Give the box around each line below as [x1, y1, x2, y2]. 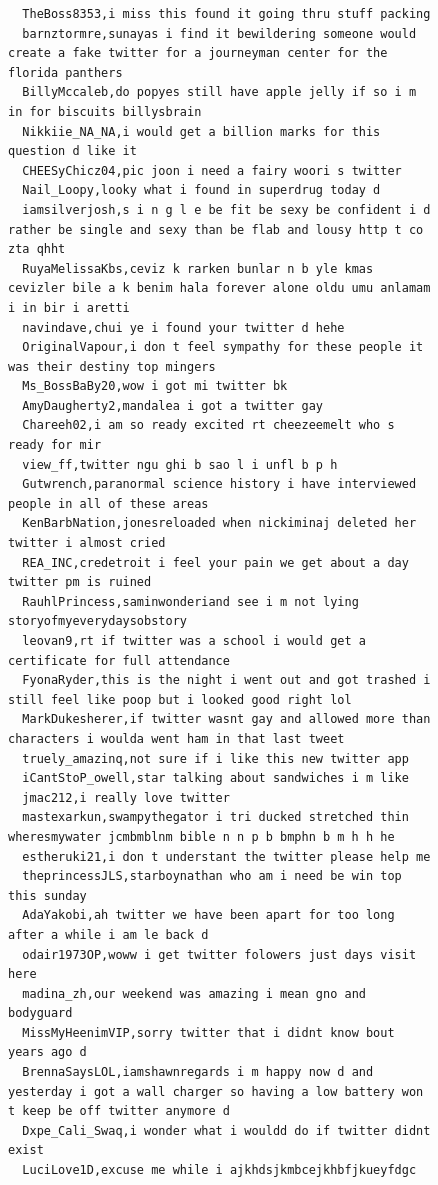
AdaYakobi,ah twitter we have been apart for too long [22, 908, 395, 923]
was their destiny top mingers [8, 359, 216, 374]
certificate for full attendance [8, 653, 230, 668]
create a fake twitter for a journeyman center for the [8, 46, 388, 61]
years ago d [8, 1045, 87, 1060]
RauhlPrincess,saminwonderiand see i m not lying [22, 594, 359, 609]
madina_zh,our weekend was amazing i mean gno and [22, 986, 366, 1001]
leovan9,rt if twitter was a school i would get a [22, 634, 366, 648]
